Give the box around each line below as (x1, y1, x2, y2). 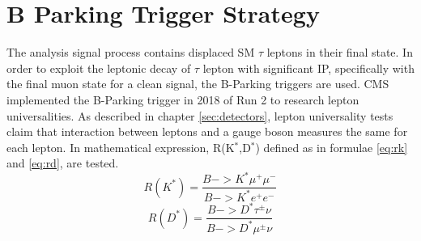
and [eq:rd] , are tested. (6, 154, 119, 171)
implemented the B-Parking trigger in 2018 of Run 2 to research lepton (6, 91, 359, 108)
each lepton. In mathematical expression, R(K (6, 138, 235, 155)
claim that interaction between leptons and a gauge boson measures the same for (6, 123, 408, 140)
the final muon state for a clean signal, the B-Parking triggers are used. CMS (6, 75, 389, 92)
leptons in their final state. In (266, 44, 413, 61)
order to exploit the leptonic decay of (6, 59, 191, 76)
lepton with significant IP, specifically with (202, 59, 415, 76)
